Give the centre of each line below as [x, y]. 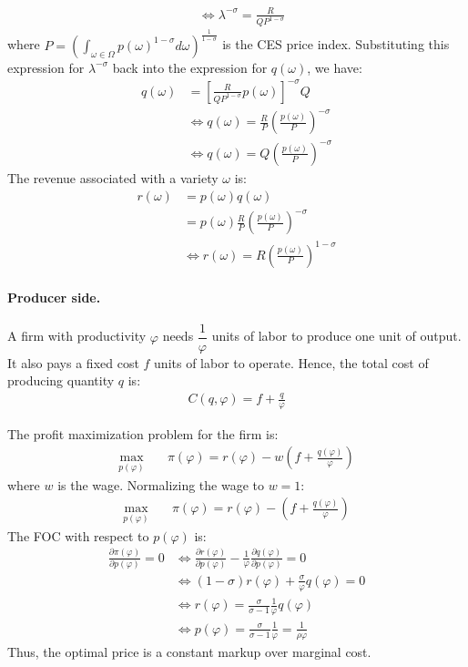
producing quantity [61, 380]
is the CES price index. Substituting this [336, 44]
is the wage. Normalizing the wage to [161, 484]
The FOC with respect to [78, 535]
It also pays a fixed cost [73, 362]
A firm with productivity [77, 336]
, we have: [335, 67]
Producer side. [54, 298]
